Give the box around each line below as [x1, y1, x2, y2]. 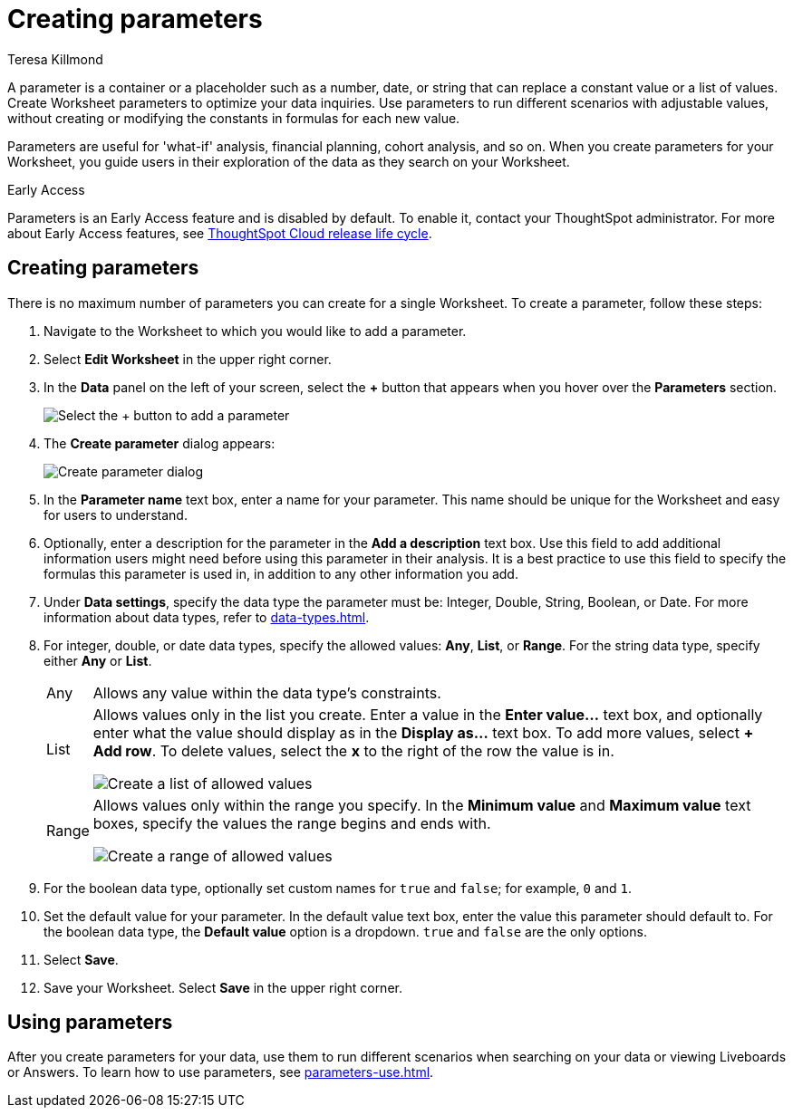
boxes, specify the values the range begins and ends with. [92, 813, 491, 832]
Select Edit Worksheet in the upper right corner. [44, 351, 332, 367]
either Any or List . [44, 652, 152, 668]
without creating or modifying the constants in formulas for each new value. [7, 110, 460, 126]
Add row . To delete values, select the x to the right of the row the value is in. [92, 741, 614, 760]
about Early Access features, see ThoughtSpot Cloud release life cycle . [7, 225, 432, 241]
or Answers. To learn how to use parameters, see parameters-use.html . [7, 1064, 434, 1081]
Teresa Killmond [7, 51, 103, 67]
